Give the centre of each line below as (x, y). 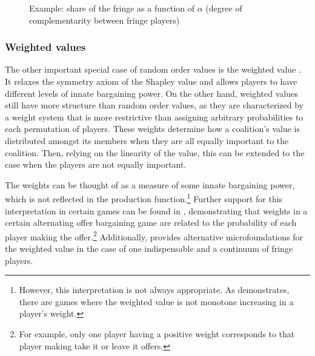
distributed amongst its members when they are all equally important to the (147, 140)
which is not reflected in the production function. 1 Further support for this (144, 198)
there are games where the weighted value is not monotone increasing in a (156, 301)
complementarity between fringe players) (104, 20)
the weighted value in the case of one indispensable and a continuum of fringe (149, 249)
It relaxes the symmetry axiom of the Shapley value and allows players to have (151, 81)
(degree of (224, 8)
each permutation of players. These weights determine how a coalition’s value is (152, 129)
